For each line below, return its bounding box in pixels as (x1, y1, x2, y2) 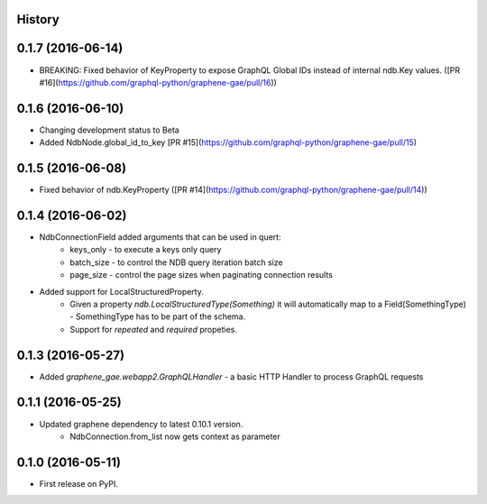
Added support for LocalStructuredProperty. (39, 286, 205, 297)
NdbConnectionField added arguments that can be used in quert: (39, 232, 281, 243)
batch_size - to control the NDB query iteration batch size (69, 257, 283, 268)
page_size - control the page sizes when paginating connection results (69, 270, 334, 280)
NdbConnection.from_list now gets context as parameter (69, 431, 281, 442)
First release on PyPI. (39, 478, 119, 489)
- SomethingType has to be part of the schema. (69, 311, 246, 322)
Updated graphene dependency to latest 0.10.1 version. (39, 418, 243, 429)
